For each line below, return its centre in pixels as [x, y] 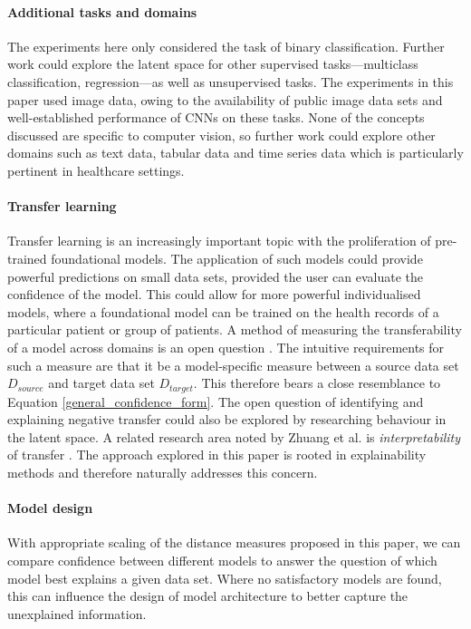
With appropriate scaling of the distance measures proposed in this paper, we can [234, 542]
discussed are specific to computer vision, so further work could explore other [221, 135]
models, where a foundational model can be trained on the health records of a [223, 311]
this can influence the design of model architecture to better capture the [208, 596]
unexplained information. [77, 613]
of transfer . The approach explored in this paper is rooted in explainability [217, 455]
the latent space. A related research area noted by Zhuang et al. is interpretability [234, 436]
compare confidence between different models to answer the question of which [222, 560]
